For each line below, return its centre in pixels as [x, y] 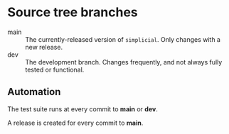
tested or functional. [55, 69]
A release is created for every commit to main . [75, 123]
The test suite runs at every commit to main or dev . [82, 109]
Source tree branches [73, 12]
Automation [34, 92]
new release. [44, 47]
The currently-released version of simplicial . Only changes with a [123, 39]
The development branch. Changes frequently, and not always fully [124, 62]
